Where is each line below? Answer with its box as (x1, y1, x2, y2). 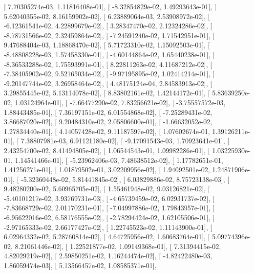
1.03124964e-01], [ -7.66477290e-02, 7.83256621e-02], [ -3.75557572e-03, (15, 97, 226, 107)
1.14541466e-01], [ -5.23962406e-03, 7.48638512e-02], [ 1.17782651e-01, (15, 155, 223, 165)
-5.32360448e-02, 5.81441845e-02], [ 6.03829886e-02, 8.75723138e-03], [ (21, 174, 230, 184)
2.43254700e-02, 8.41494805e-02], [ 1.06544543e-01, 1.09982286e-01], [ (4, 145, 210, 155)
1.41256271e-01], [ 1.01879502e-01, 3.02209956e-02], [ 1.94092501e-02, (4, 164, 210, 175)
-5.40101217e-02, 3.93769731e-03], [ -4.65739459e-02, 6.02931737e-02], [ (4, 193, 214, 203)
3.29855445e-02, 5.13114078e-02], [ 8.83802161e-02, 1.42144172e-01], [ (4, 88, 210, 98)
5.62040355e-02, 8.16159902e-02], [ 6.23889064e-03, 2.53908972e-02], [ (4, 11, 210, 21)
